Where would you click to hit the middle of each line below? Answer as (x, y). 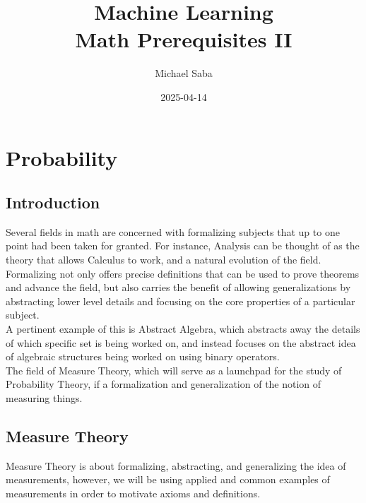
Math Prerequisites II (184, 39)
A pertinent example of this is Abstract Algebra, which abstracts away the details (183, 329)
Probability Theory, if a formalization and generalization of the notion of (164, 384)
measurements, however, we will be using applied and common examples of (168, 479)
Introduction (53, 202)
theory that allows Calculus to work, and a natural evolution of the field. (164, 260)
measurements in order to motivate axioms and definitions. (133, 493)
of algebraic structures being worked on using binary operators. (143, 356)
